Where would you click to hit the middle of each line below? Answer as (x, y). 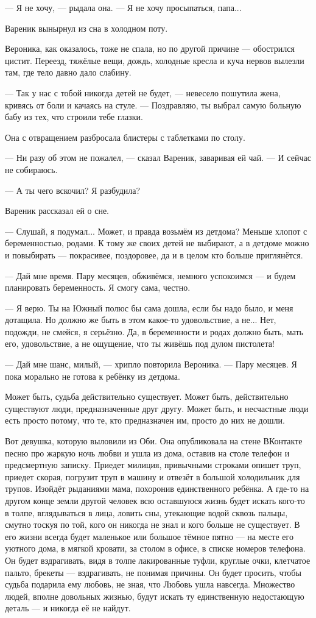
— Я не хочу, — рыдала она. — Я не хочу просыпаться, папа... (123, 7)
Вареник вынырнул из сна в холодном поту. (86, 28)
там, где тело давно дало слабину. (68, 72)
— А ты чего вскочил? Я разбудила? (73, 190)
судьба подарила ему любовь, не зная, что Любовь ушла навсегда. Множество (150, 584)
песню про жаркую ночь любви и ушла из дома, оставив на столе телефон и (147, 453)
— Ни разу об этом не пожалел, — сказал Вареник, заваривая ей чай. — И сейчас (158, 158)
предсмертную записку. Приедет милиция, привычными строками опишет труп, (153, 465)
